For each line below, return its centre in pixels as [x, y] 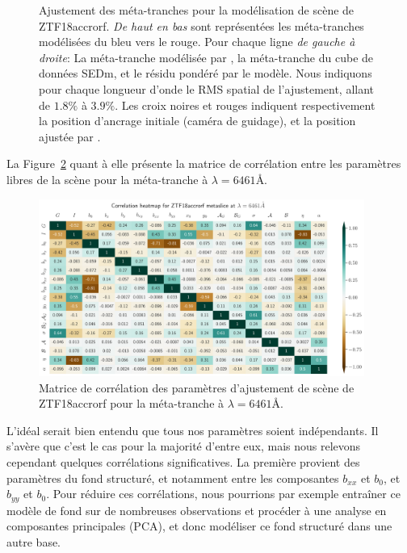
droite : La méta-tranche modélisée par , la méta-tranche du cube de [206, 57]
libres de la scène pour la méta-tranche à [107, 179]
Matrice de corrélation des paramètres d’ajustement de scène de [197, 387]
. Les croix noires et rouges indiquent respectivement [245, 105]
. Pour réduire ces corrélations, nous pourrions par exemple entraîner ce [223, 494]
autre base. [34, 541]
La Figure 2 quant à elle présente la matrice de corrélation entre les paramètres [204, 163]
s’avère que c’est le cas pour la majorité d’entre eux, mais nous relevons [184, 446]
